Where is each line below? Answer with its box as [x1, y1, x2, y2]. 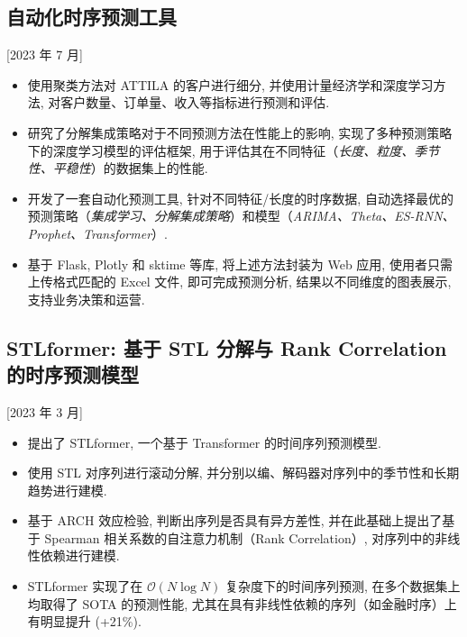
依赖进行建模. [40, 546, 120, 565]
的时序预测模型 [6, 360, 139, 388]
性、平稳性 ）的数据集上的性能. [27, 159, 208, 177]
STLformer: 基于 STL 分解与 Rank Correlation [6, 333, 447, 361]
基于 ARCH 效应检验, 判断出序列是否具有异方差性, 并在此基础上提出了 [27, 511, 443, 530]
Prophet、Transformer [27, 223, 152, 242]
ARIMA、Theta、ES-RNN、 [292, 206, 455, 225]
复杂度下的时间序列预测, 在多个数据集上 [224, 577, 461, 596]
